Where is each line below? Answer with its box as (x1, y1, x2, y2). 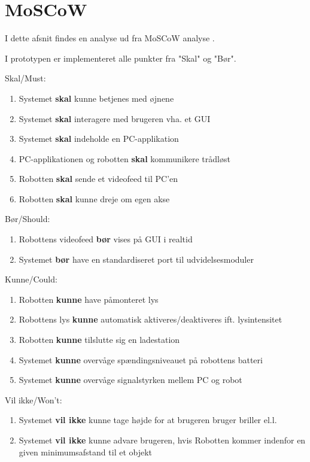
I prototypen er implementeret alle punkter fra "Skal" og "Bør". (5, 51, 236, 64)
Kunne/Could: (5, 273, 57, 285)
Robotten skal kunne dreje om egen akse (19, 192, 170, 205)
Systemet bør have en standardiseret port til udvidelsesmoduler (19, 253, 254, 265)
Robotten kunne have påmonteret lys (19, 293, 159, 305)
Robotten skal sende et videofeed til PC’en (19, 172, 178, 185)
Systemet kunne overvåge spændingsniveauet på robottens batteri (19, 353, 263, 366)
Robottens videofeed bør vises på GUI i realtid (19, 233, 193, 245)
